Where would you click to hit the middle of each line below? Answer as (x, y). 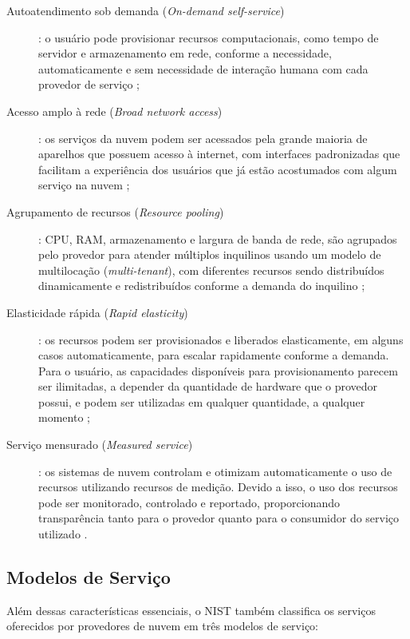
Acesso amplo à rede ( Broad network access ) (114, 111)
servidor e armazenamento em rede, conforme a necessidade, (185, 53)
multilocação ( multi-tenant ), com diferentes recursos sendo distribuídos (211, 270)
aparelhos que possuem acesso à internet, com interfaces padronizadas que (219, 154)
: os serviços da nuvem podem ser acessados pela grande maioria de (203, 138)
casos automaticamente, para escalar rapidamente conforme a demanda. (214, 355)
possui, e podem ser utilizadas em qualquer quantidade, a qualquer (202, 401)
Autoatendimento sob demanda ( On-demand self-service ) (146, 10)
